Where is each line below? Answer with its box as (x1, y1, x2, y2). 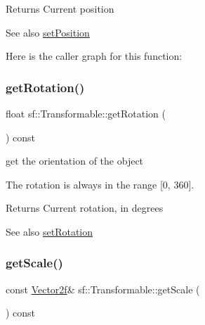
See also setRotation (6, 224, 93, 238)
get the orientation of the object (6, 153, 144, 168)
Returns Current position (6, 1, 114, 15)
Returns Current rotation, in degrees (6, 200, 164, 215)
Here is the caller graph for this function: (6, 49, 183, 63)
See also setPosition (6, 25, 90, 39)
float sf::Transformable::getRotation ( (6, 106, 166, 120)
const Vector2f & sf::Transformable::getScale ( (6, 281, 200, 296)
